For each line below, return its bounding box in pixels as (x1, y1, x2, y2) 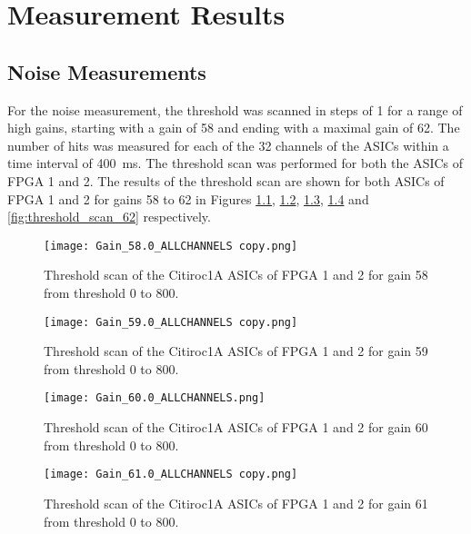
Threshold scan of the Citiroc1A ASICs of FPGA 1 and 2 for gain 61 (44, 493, 428, 512)
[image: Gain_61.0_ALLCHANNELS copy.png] (44, 468, 298, 481)
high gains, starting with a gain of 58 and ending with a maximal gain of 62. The (7, 118, 460, 137)
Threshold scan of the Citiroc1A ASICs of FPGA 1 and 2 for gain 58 (44, 265, 428, 284)
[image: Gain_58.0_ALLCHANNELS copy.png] (44, 239, 298, 252)
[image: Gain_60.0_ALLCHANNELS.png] (44, 391, 266, 405)
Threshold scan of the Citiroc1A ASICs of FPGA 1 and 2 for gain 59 (44, 341, 428, 361)
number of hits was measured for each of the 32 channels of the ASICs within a (7, 135, 449, 154)
